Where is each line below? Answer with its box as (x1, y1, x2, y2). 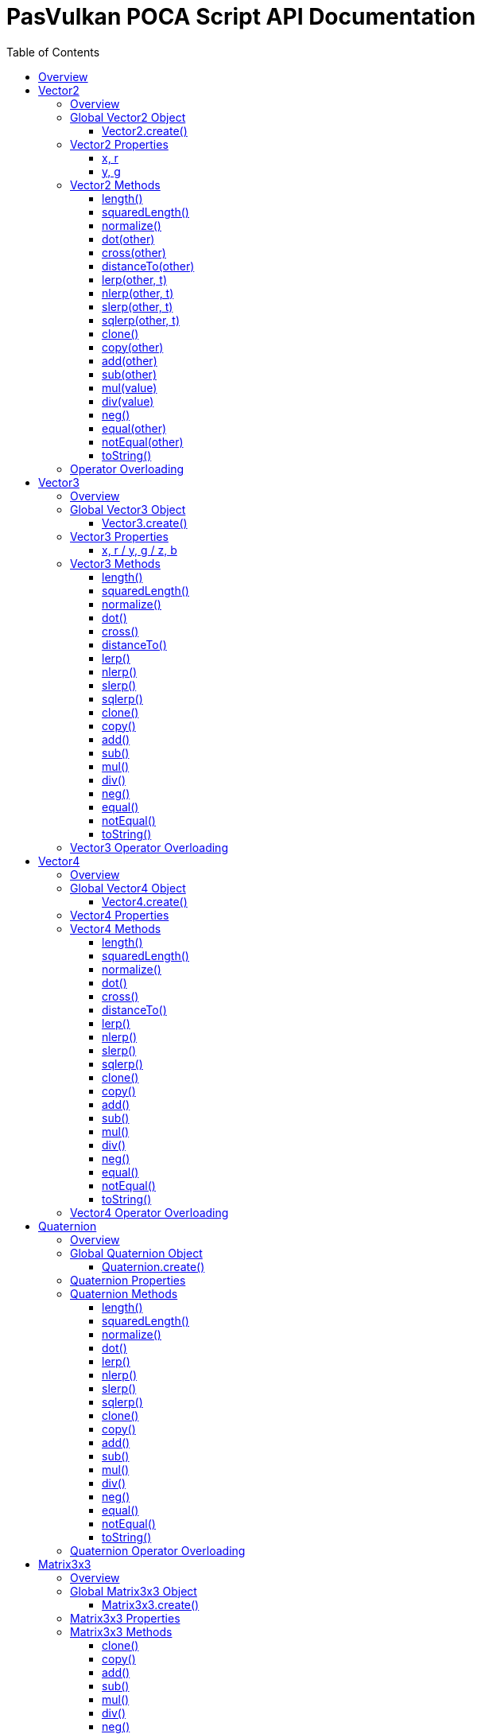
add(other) (102, 353, 157, 367)
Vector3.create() (102, 515, 188, 530)
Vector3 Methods (70, 556, 161, 570)
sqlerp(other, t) (102, 313, 180, 327)
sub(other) (102, 367, 157, 381)
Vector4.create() (102, 894, 188, 908)
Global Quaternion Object (70, 1246, 203, 1260)
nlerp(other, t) (102, 286, 174, 300)
